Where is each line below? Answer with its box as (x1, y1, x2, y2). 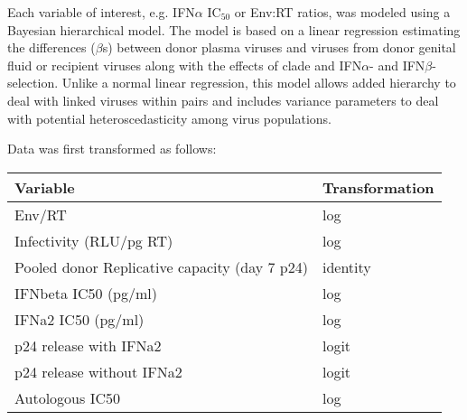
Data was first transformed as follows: (7, 139, 217, 158)
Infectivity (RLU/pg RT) (14, 229, 173, 251)
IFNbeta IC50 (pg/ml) (14, 282, 158, 303)
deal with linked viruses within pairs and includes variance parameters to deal (7, 90, 439, 109)
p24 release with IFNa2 (14, 334, 162, 356)
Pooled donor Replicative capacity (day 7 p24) (14, 256, 308, 277)
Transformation (322, 176, 434, 198)
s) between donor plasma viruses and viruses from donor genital (102, 38, 456, 57)
